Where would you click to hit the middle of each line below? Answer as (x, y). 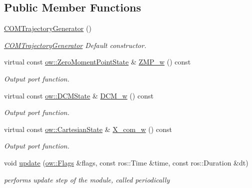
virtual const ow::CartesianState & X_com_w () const (88, 129)
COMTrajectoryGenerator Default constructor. (75, 45)
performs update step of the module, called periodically (87, 179)
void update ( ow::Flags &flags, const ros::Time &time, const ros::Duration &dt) (126, 162)
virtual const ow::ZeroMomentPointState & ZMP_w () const (97, 62)
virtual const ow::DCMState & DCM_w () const (79, 95)
